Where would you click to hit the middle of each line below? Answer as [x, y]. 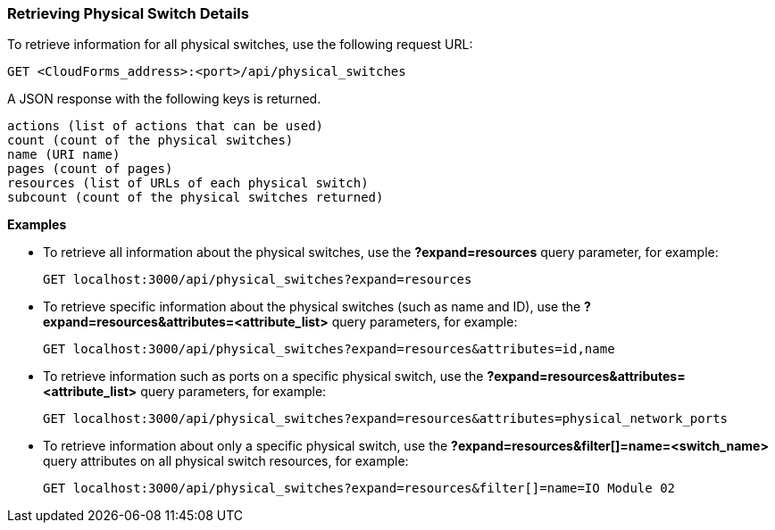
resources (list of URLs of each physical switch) [188, 183]
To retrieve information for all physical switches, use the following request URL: [240, 45]
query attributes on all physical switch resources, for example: [226, 461]
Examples [37, 225]
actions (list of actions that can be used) [166, 126]
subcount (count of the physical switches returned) [196, 198]
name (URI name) [64, 155]
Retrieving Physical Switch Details [128, 13]
